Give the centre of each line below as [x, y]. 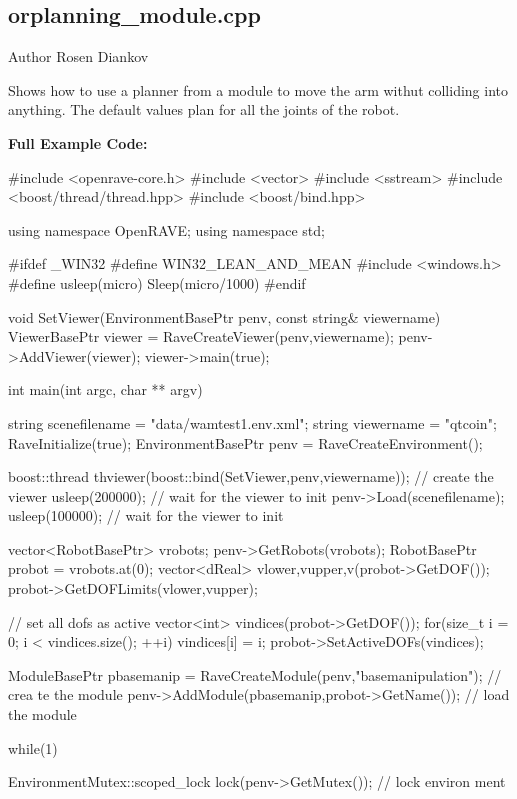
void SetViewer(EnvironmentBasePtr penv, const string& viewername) [224, 316]
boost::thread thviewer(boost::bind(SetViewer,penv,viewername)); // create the [251, 476]
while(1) [33, 747]
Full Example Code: [78, 142]
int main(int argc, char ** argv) [105, 389]
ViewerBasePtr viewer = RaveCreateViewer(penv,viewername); [201, 336]
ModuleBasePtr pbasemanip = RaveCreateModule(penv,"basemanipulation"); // [255, 674]
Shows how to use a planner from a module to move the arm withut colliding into [258, 89]
